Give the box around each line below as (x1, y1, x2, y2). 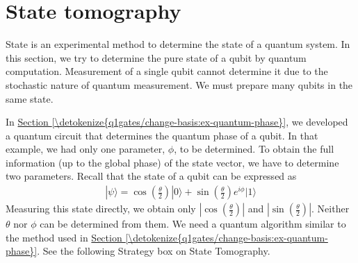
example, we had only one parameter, (6, 142, 165, 156)
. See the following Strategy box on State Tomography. (37, 244, 270, 258)
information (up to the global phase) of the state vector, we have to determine (6, 155, 339, 169)
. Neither (311, 201, 350, 216)
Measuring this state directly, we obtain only (6, 201, 196, 216)
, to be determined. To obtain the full (174, 142, 334, 156)
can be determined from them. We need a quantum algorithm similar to (40, 217, 346, 231)
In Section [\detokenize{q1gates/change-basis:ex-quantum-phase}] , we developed (6, 114, 348, 129)
